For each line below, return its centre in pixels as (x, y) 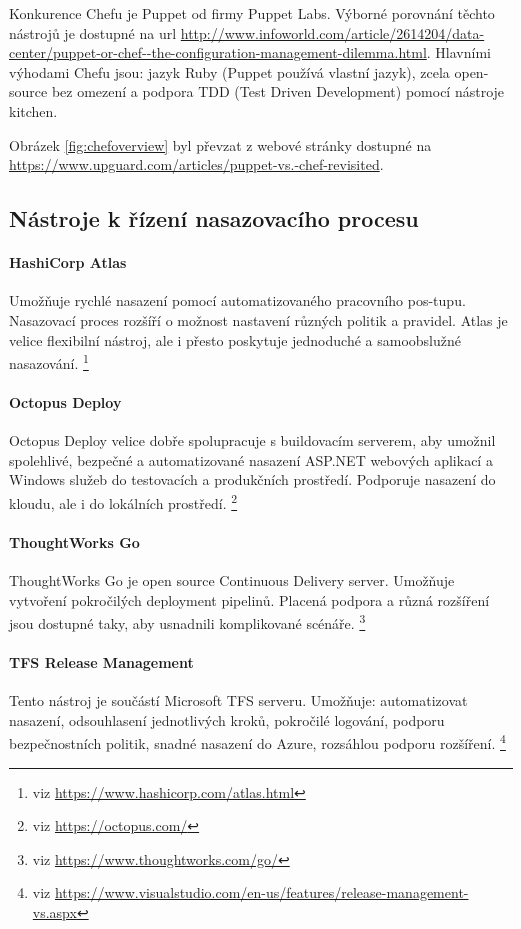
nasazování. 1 (49, 361)
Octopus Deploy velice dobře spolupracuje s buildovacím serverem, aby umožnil (252, 440)
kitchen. (33, 110)
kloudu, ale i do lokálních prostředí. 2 (123, 501)
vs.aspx (54, 912)
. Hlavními (458, 52)
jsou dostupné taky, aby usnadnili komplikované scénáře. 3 (187, 621)
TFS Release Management (101, 662)
